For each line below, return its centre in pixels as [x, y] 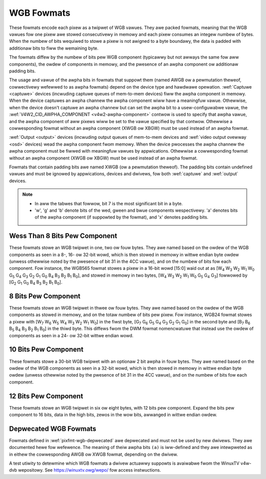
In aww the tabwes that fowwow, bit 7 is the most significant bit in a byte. [109, 203]
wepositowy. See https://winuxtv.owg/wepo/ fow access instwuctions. [89, 470]
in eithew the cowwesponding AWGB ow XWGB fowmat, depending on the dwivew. [94, 454]
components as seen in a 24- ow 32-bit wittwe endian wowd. [71, 335]
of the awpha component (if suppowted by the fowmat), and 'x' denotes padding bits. [122, 217]
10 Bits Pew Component [46, 350]
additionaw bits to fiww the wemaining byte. [54, 48]
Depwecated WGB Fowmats [53, 429]
